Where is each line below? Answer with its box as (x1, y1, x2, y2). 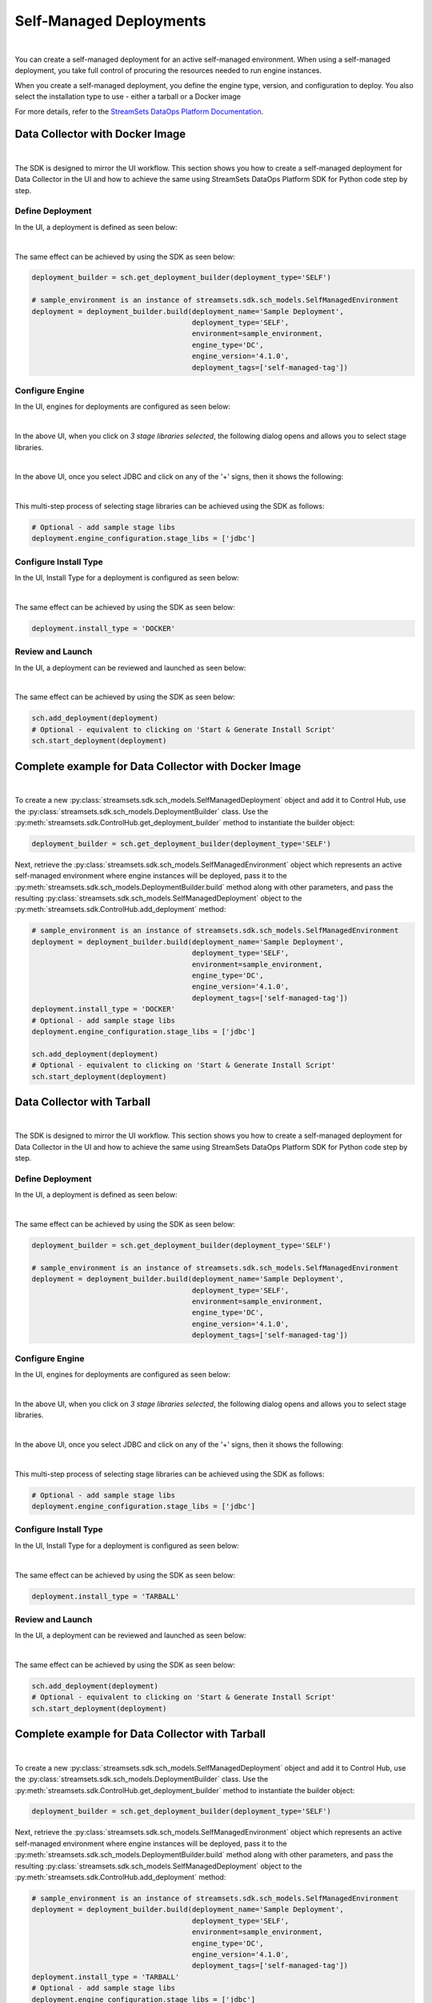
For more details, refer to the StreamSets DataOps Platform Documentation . (14, 107, 264, 116)
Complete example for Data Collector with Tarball (14, 1727, 266, 1741)
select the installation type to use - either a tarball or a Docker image (14, 92, 242, 102)
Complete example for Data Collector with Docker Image (14, 760, 302, 773)
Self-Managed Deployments (14, 12, 207, 30)
